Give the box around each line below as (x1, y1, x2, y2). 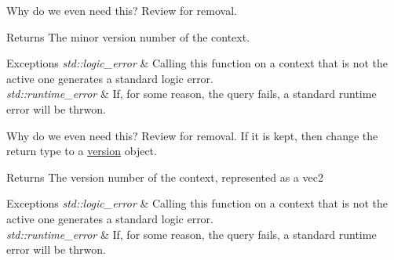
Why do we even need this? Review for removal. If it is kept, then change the (6, 127, 378, 143)
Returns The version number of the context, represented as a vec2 (6, 168, 323, 185)
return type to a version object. (6, 143, 157, 159)
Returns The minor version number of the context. (6, 28, 250, 45)
